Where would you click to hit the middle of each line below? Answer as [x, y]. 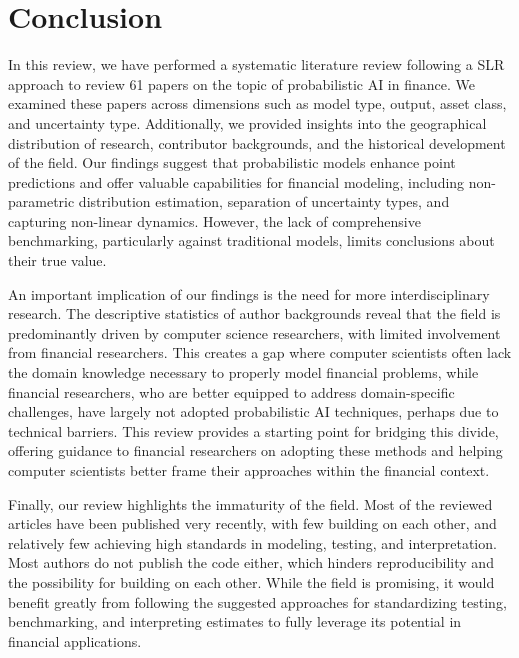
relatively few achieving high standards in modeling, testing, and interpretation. [252, 542]
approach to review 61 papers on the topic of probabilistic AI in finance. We [241, 83]
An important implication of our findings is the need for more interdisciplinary [249, 293]
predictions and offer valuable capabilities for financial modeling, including [236, 181]
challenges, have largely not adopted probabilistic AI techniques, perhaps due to [253, 411]
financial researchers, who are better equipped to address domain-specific [231, 391]
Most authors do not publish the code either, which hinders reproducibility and [251, 562]
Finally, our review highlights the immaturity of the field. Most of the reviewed [250, 503]
